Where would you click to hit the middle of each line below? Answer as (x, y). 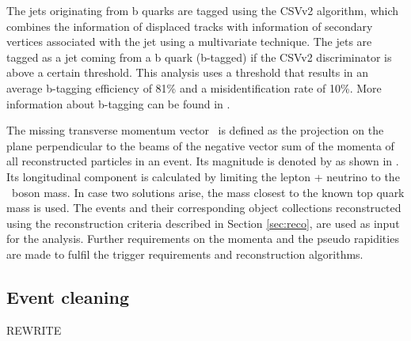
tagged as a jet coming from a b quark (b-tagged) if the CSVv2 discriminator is (199, 57)
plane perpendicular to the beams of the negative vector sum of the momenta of (200, 145)
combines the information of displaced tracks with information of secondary (190, 26)
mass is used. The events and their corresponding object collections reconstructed (204, 208)
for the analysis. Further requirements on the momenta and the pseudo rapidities (203, 239)
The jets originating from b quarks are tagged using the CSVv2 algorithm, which (203, 10)
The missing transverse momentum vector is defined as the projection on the (195, 130)
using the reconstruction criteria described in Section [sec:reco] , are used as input (203, 223)
